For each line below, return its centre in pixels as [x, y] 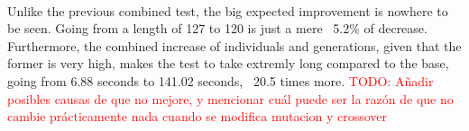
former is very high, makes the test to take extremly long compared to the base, [228, 63]
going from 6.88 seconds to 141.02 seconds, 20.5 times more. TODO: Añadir [221, 80]
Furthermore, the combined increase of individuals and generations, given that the [234, 45]
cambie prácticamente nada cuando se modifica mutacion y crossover [198, 116]
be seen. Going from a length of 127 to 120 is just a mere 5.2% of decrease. [217, 28]
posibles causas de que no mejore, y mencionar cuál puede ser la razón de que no [230, 98]
